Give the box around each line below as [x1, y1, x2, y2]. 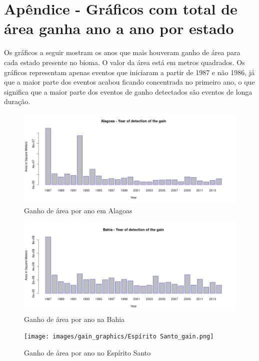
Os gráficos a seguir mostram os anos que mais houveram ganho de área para [4, 47, 240, 58]
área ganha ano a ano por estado [4, 18, 234, 39]
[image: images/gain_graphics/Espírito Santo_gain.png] [24, 333, 214, 340]
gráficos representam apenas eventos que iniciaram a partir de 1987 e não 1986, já [4, 67, 255, 77]
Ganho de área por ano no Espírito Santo [24, 347, 151, 357]
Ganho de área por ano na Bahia [24, 313, 125, 324]
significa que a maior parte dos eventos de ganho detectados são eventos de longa [4, 86, 252, 97]
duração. [4, 96, 30, 107]
